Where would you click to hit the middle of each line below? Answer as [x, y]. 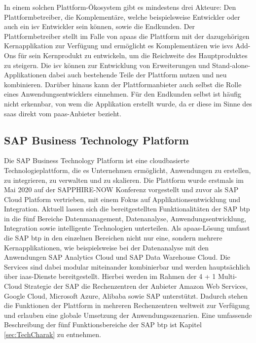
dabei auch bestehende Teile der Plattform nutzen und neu [138, 75]
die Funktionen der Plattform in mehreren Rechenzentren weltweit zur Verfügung [127, 305]
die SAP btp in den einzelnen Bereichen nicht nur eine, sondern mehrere [113, 238]
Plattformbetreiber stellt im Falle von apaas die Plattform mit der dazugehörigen [127, 36]
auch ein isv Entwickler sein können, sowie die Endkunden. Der [100, 26]
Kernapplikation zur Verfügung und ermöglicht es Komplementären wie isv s [119, 46]
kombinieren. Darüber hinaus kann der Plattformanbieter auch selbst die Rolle [123, 84]
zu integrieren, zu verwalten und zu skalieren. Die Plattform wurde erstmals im [124, 180]
